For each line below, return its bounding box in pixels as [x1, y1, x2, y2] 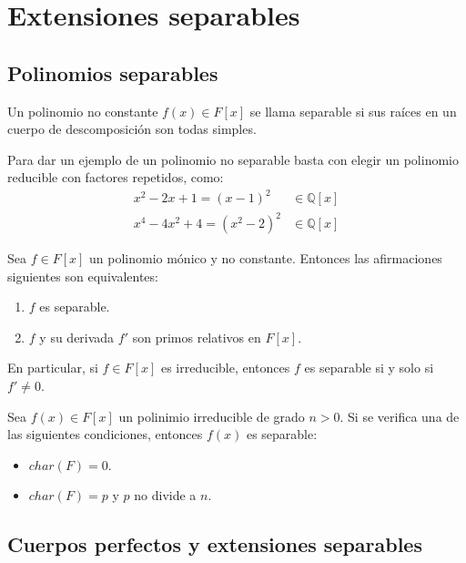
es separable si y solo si [304, 358, 434, 377]
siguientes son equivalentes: [7, 266, 158, 285]
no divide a [134, 486, 197, 505]
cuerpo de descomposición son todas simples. [7, 119, 257, 138]
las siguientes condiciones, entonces [7, 425, 203, 444]
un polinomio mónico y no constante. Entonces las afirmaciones [88, 249, 442, 268]
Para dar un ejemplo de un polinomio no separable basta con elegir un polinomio [7, 149, 459, 169]
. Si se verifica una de [339, 406, 460, 425]
